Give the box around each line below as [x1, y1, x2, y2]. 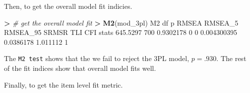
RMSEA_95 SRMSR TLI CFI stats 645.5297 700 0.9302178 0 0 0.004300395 [4, 27, 238, 37]
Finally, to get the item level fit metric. [4, 79, 123, 90]
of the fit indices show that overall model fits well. [4, 63, 156, 73]
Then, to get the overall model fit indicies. [4, 1, 132, 11]
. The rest [216, 53, 247, 63]
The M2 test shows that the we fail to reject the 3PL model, [4, 53, 189, 63]
